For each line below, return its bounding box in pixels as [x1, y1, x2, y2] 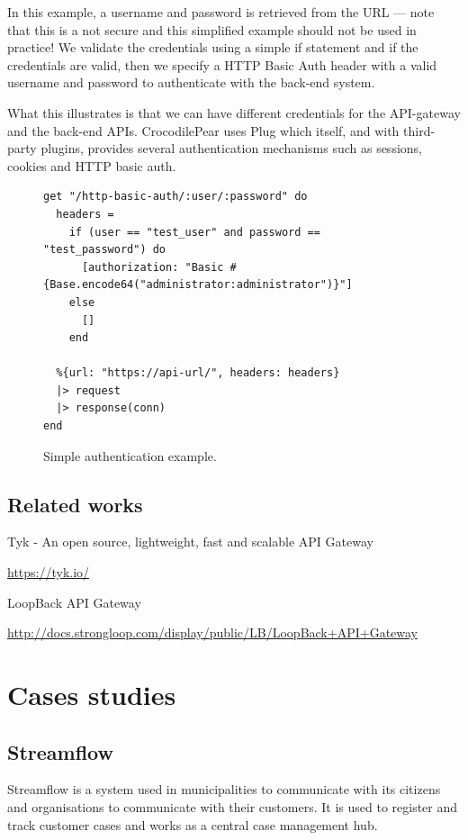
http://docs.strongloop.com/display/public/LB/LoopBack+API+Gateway [7, 623, 418, 642]
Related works [7, 490, 143, 518]
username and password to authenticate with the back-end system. [7, 73, 375, 92]
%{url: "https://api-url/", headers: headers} [56, 366, 340, 380]
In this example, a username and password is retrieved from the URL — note [7, 3, 435, 21]
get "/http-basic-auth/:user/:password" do [43, 190, 308, 203]
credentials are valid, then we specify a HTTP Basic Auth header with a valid [7, 55, 437, 74]
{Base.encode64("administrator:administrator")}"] [43, 278, 353, 292]
